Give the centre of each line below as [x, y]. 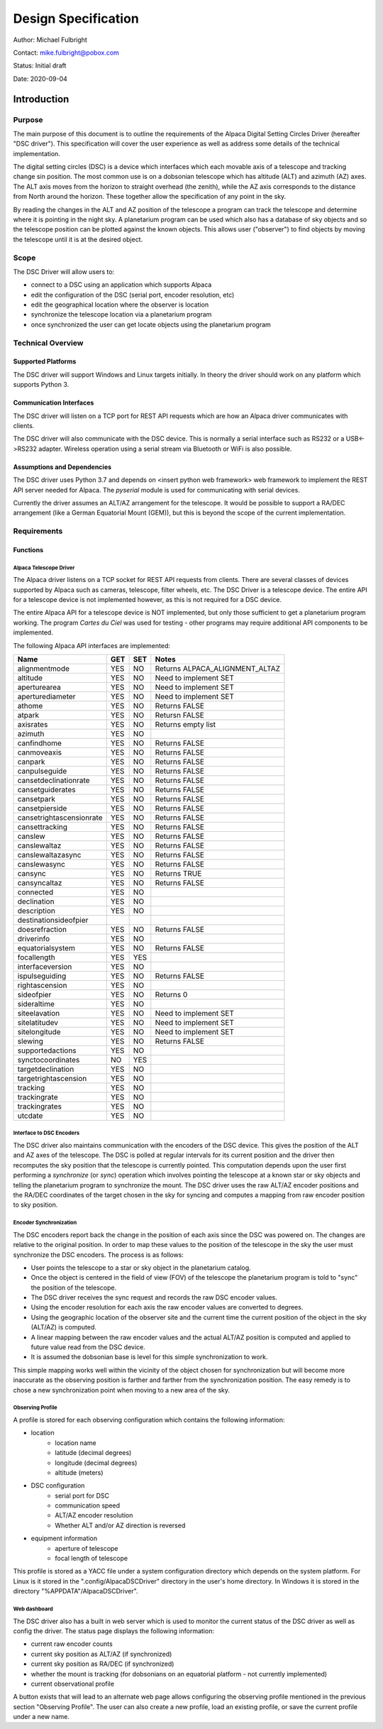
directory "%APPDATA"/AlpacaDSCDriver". [76, 1591]
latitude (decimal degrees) [93, 1453]
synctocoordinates [49, 1060]
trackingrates [39, 1107]
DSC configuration [58, 1486]
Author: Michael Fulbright [50, 40]
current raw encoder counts [72, 1644]
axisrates [33, 725]
